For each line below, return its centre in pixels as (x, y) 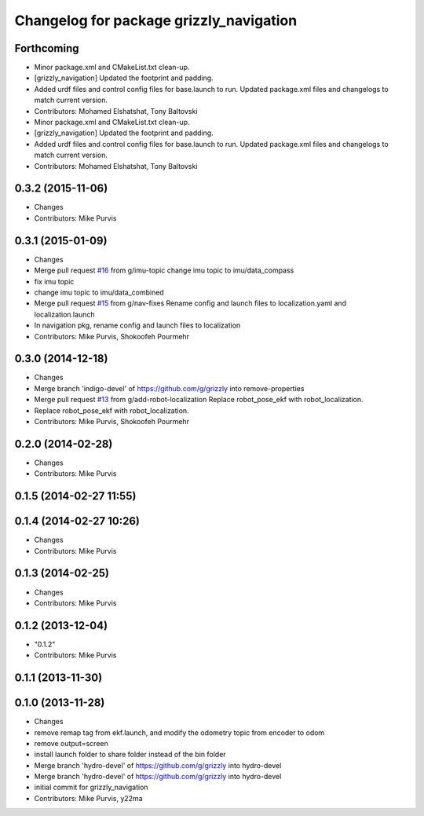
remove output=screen (71, 743)
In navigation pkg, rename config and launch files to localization (137, 325)
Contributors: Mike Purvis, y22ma (88, 798)
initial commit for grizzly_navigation (91, 787)
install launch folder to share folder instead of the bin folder (130, 755)
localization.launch (64, 314)
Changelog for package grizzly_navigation (156, 20)
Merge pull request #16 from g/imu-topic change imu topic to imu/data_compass (164, 270)
